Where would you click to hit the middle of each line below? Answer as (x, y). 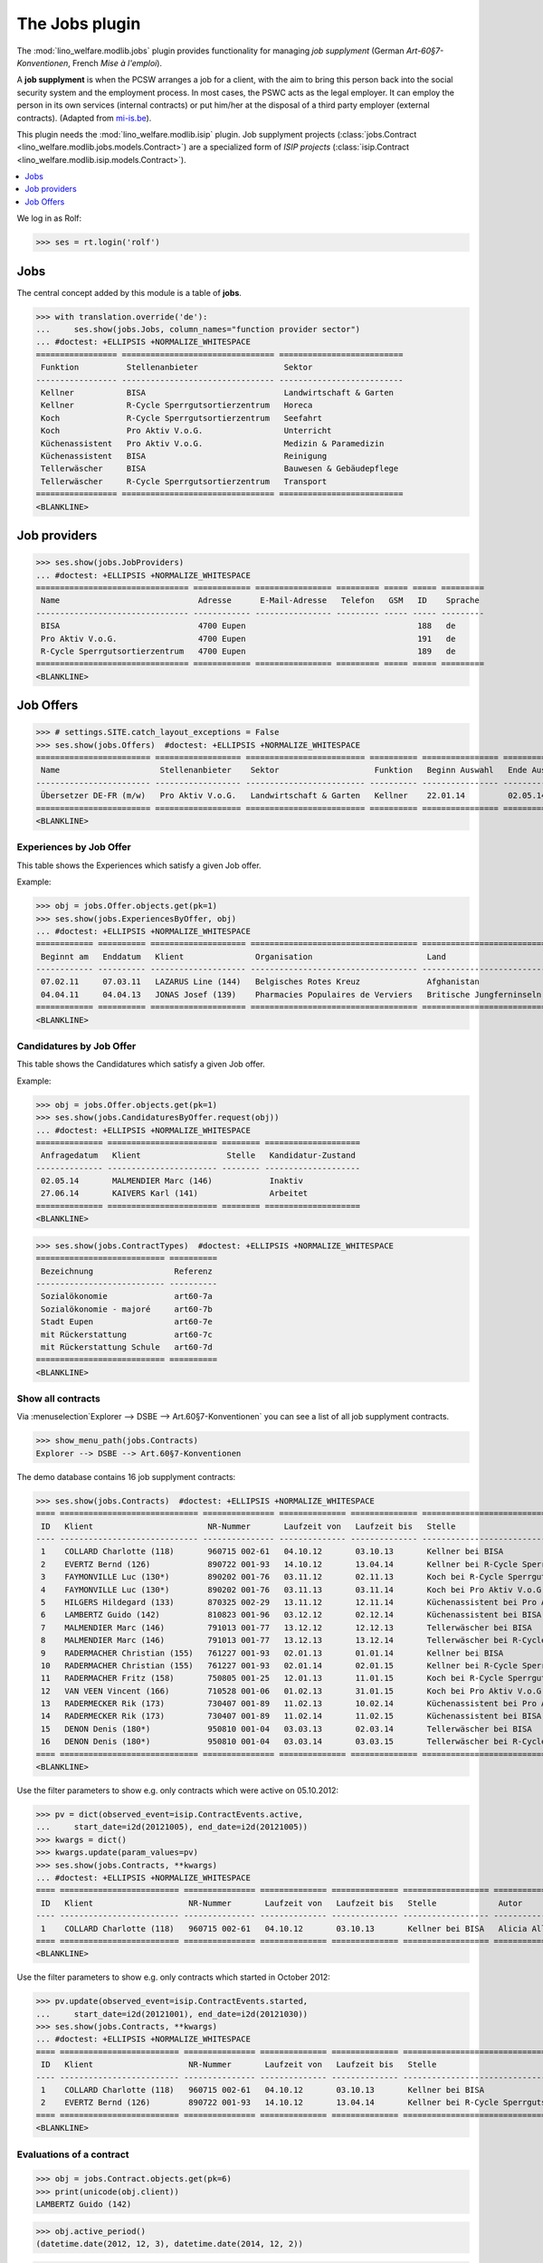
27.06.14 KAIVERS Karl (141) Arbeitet (175, 1194)
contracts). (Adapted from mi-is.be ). (84, 118)
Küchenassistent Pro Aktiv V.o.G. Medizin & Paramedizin (213, 443)
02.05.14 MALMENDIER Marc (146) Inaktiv (172, 1181)
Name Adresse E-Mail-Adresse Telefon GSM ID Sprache (260, 601)
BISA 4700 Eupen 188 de (248, 626)
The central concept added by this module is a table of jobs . (129, 292)
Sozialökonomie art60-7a (127, 1296)
